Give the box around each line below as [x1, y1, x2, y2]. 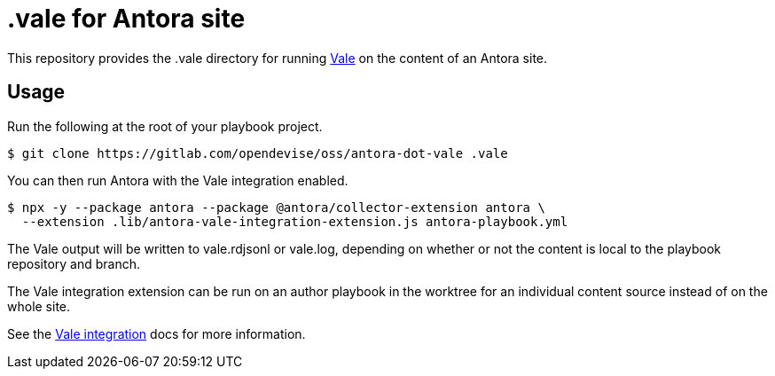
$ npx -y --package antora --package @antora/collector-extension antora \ [7, 200, 545, 215]
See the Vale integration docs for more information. [7, 325, 306, 341]
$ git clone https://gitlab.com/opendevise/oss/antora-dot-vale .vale [7, 145, 508, 161]
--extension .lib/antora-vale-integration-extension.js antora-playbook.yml [21, 214, 568, 229]
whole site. [7, 298, 71, 314]
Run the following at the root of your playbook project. [7, 118, 323, 134]
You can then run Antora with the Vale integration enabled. [7, 172, 348, 188]
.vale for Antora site [7, 4, 246, 34]
